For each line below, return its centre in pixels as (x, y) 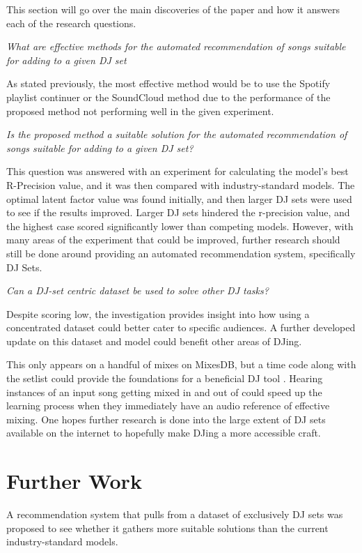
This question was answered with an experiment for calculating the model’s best (178, 171)
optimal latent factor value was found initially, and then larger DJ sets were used (179, 198)
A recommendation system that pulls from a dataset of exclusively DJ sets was (175, 514)
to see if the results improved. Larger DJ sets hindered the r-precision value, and (178, 212)
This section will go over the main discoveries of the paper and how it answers (173, 9)
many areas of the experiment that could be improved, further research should (173, 240)
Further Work (74, 481)
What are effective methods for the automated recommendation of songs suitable (176, 46)
